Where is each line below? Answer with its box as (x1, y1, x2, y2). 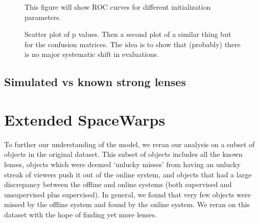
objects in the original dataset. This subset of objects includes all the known (4, 149, 243, 159)
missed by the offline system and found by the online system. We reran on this (4, 199, 250, 210)
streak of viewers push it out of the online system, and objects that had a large (4, 169, 252, 179)
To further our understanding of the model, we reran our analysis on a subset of (4, 138, 255, 149)
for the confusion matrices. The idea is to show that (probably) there (25, 38, 241, 49)
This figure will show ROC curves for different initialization (25, 2, 211, 12)
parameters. (25, 11, 61, 22)
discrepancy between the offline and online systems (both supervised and (4, 179, 232, 190)
